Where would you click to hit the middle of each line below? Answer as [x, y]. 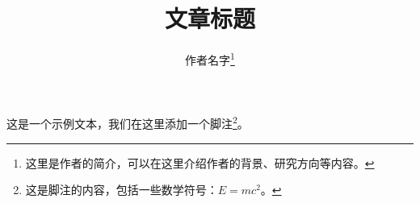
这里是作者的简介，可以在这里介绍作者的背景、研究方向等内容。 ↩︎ [200, 162]
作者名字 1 [210, 58]
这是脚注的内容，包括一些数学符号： [122, 190]
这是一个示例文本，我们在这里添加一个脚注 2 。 [128, 122]
